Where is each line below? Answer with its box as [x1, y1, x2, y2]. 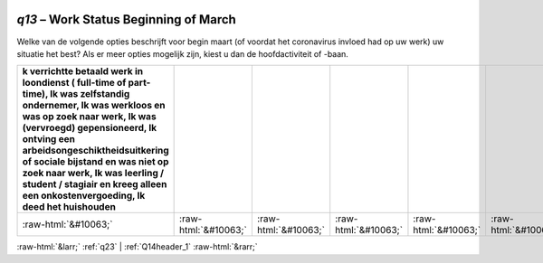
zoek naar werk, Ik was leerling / [22, 167, 165, 180]
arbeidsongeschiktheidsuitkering [22, 145, 169, 157]
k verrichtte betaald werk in [22, 65, 144, 78]
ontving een [22, 133, 76, 146]
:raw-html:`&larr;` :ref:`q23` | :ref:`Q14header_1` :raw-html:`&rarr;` [16, 241, 258, 252]
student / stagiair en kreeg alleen [22, 178, 167, 191]
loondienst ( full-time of [22, 77, 127, 89]
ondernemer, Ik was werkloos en [22, 99, 166, 112]
